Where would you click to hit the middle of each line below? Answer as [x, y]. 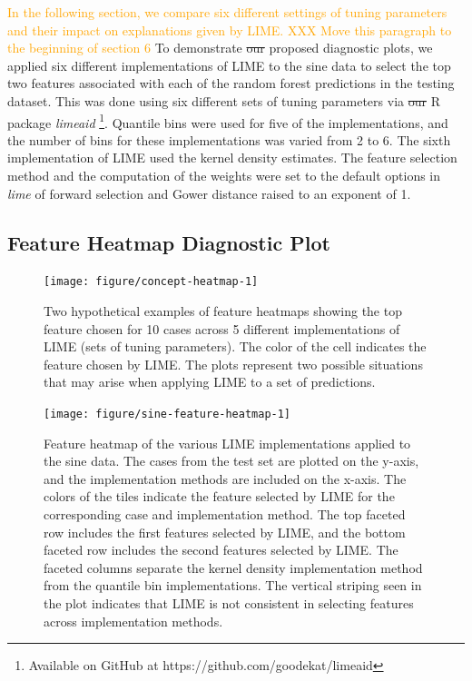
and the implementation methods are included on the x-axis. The [225, 478]
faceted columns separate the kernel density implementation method [233, 567]
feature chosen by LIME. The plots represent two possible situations [233, 364]
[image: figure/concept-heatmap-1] [151, 282]
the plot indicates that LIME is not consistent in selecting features [229, 603]
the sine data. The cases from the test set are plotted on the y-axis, [231, 461]
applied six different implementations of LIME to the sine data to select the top [229, 65]
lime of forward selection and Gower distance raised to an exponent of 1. [209, 193]
